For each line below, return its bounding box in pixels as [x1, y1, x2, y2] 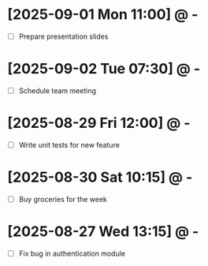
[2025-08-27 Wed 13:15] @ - [7, 223, 199, 241]
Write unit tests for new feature [18, 140, 120, 149]
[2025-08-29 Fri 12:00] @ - [7, 114, 191, 132]
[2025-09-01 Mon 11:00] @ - [7, 6, 199, 24]
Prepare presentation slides [18, 32, 109, 41]
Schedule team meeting [18, 85, 96, 96]
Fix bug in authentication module [18, 249, 126, 258]
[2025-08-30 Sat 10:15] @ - [7, 168, 193, 186]
